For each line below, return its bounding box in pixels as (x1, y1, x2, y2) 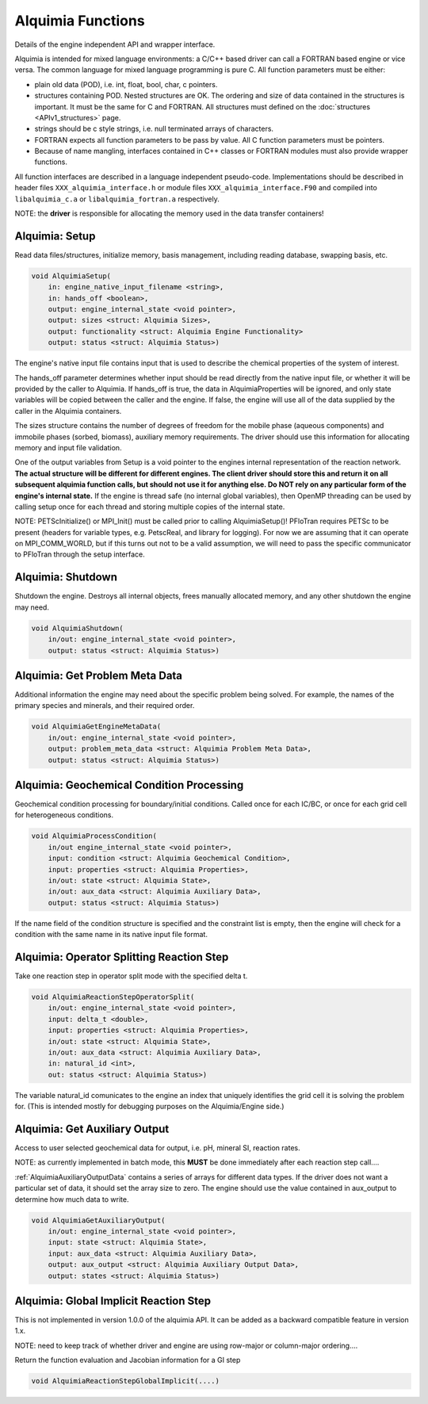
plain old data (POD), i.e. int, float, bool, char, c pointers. (34, 79, 218, 89)
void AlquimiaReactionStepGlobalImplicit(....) (31, 1376, 220, 1386)
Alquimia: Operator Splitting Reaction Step (14, 951, 229, 963)
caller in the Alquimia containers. (14, 406, 122, 415)
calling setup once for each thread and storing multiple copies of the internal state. (14, 502, 285, 511)
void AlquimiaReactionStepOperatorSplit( (31, 993, 195, 1002)
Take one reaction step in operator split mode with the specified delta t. (14, 971, 248, 981)
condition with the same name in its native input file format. (14, 930, 208, 939)
